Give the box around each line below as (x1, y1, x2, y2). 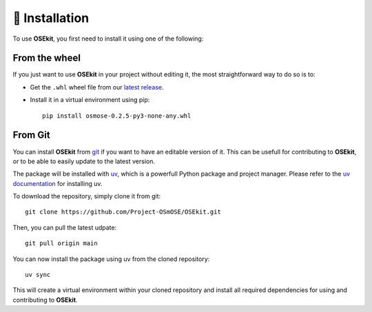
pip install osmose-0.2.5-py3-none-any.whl (42, 112, 192, 120)
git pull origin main (25, 240, 98, 247)
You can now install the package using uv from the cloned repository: (12, 255, 210, 263)
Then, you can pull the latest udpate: (12, 223, 117, 231)
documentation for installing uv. (12, 179, 103, 187)
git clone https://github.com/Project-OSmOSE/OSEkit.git (25, 208, 222, 216)
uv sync (25, 271, 51, 279)
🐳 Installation (12, 10, 90, 25)
